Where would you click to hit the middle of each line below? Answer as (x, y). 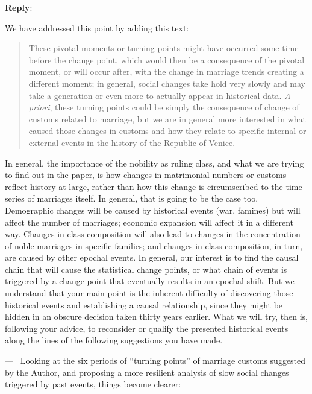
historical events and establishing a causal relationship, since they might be (144, 304)
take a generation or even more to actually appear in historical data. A (160, 95)
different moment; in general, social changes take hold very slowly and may (167, 83)
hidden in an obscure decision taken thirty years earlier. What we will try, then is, (157, 316)
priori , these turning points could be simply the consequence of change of (164, 107)
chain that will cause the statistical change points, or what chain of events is (146, 269)
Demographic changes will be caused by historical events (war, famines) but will (153, 210)
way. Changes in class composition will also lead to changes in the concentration (153, 234)
